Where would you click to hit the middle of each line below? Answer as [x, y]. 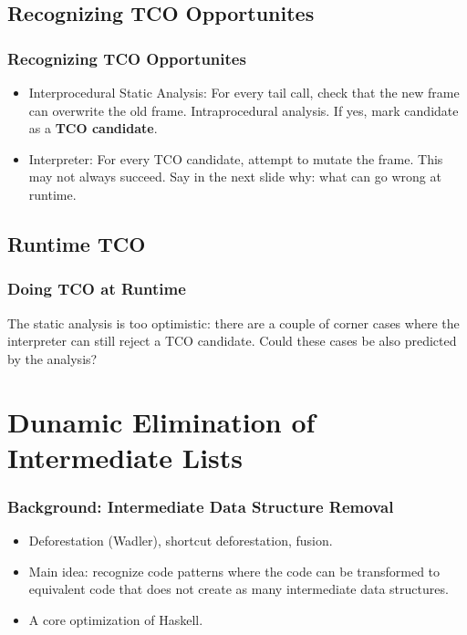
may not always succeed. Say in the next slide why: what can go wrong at [235, 177]
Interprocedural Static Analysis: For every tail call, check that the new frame [244, 92]
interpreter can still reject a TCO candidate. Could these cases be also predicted [232, 341]
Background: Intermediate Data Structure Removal [201, 506]
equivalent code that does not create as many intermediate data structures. [239, 589]
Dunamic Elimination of [161, 421]
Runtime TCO [77, 243]
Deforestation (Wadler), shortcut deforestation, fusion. [181, 541]
